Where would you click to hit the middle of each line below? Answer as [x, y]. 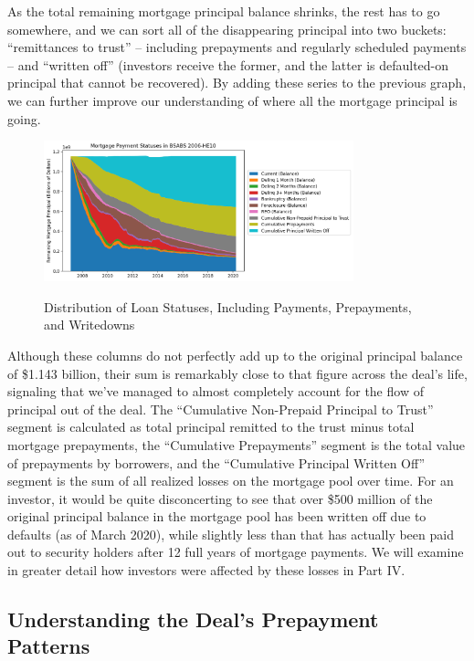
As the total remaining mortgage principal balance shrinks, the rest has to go [224, 11]
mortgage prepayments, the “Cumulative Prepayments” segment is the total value [237, 444]
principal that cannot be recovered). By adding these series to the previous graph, [237, 83]
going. [24, 118]
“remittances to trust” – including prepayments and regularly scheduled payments [237, 47]
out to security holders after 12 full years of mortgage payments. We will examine [236, 552]
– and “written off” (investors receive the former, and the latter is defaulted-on [228, 64]
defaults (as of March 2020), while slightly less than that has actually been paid [231, 534]
